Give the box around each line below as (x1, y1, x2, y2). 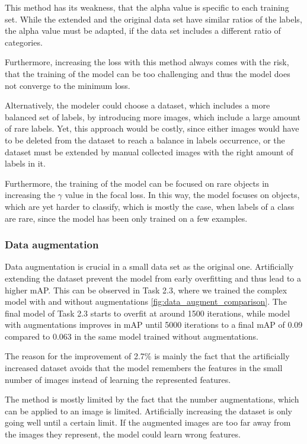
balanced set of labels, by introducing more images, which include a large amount (5, 110, 300, 123)
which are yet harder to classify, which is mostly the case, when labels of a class (5, 200, 295, 212)
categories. (5, 36, 43, 48)
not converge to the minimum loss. (5, 79, 130, 91)
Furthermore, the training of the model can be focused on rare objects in (5, 177, 269, 189)
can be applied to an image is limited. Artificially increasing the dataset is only (5, 404, 292, 417)
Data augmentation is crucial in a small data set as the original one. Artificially (5, 260, 294, 273)
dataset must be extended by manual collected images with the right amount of (5, 145, 293, 158)
